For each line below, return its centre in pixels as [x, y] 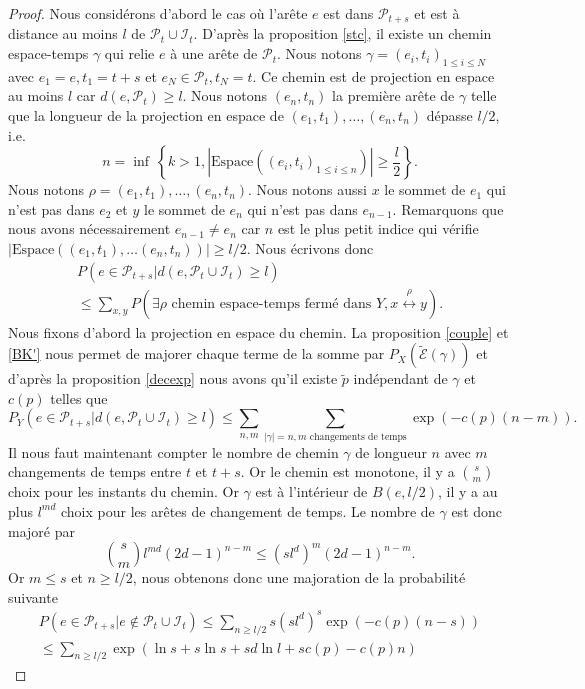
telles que [79, 397]
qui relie [129, 53]
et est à [437, 13]
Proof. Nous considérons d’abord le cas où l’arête [158, 13]
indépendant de [400, 378]
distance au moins [63, 33]
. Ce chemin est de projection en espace [373, 75]
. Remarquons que [448, 208]
